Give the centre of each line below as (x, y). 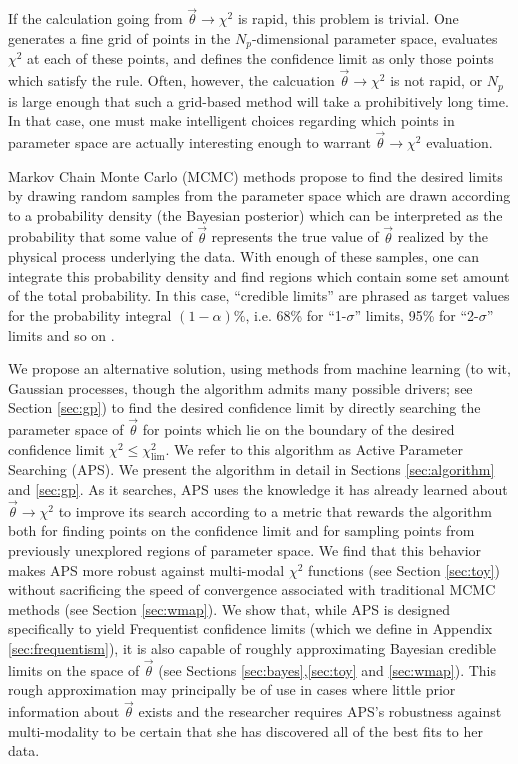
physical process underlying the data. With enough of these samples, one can (244, 256)
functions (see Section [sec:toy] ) (404, 569)
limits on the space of (74, 669)
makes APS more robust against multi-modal (146, 569)
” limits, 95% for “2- (416, 314)
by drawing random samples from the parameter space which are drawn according (259, 195)
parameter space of (66, 429)
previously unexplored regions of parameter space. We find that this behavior (245, 550)
